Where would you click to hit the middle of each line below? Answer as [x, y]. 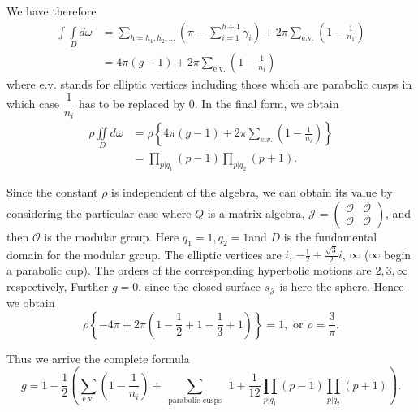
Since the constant [52, 192]
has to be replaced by [132, 104]
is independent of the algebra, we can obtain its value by [252, 192]
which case [33, 104]
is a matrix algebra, [256, 213]
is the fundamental [330, 236]
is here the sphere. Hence [342, 286]
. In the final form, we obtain [267, 104]
